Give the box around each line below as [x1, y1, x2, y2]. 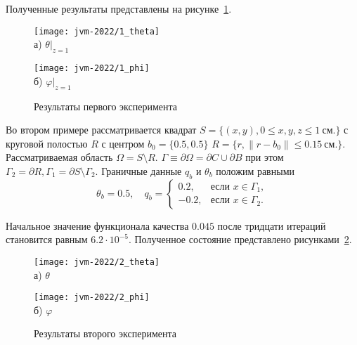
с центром [101, 136, 145, 150]
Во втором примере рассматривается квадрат [6, 122, 197, 137]
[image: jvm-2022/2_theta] [34, 256, 160, 267]
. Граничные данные [95, 163, 182, 178]
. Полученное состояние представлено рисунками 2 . [128, 232, 352, 247]
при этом [245, 150, 284, 164]
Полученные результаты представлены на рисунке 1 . [6, 1, 232, 15]
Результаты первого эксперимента [34, 98, 177, 113]
